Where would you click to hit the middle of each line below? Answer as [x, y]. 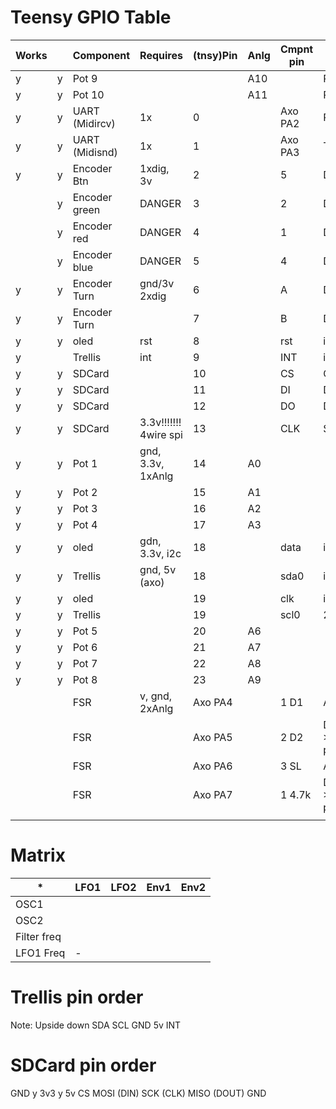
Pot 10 [88, 94]
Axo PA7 [212, 794]
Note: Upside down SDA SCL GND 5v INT [96, 1025]
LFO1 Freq [40, 953]
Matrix [38, 855]
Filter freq [38, 936]
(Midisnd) [95, 152]
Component [101, 55]
